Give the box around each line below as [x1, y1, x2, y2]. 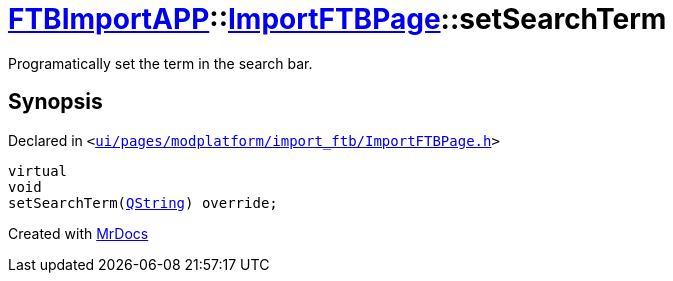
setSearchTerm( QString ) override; [8, 194, 278, 211]
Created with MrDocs [8, 224, 149, 242]
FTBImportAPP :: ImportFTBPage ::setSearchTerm [8, 2, 667, 36]
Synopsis [8, 89, 103, 115]
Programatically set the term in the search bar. [8, 54, 313, 72]
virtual [8, 162, 68, 179]
